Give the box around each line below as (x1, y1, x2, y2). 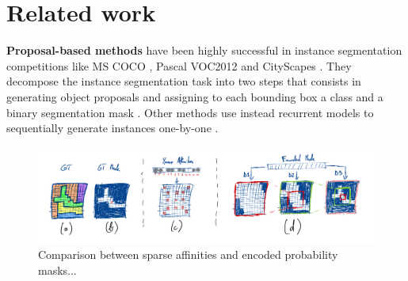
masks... (38, 262, 77, 279)
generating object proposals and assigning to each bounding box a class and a (6, 88, 383, 104)
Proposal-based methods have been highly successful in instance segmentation (6, 42, 402, 59)
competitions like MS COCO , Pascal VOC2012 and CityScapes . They (6, 57, 352, 74)
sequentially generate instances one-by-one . (6, 120, 219, 136)
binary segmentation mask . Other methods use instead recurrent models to (6, 104, 374, 120)
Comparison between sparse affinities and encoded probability (38, 246, 338, 263)
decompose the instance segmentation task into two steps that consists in (6, 73, 361, 89)
